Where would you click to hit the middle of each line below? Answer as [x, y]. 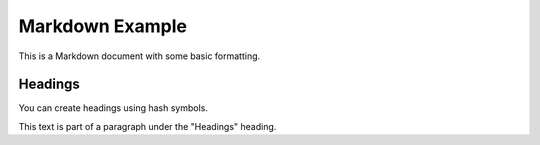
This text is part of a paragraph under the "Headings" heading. [147, 126]
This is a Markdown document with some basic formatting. [139, 56]
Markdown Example [103, 26]
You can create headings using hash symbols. [113, 108]
